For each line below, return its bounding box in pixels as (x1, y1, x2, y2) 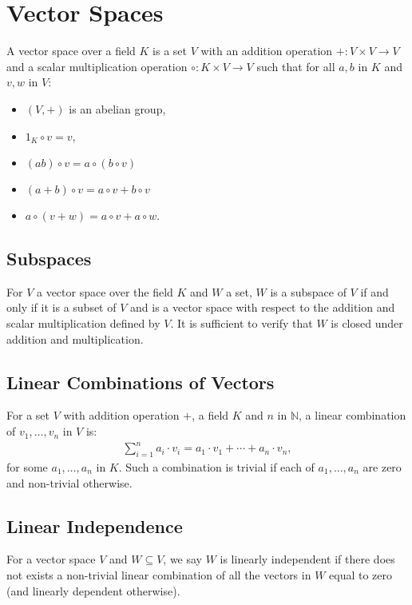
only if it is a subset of (6, 299, 117, 316)
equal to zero (329, 566, 392, 583)
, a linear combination (299, 407, 406, 424)
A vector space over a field (6, 42, 136, 59)
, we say (163, 551, 203, 567)
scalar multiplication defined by (6, 315, 160, 332)
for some (6, 458, 48, 475)
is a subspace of (270, 283, 347, 300)
